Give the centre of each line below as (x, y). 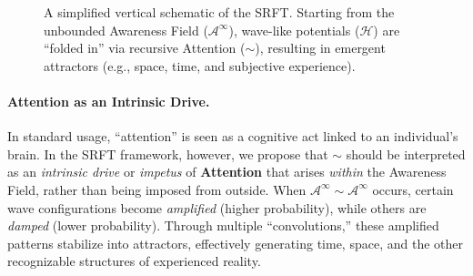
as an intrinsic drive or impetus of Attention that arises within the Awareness (227, 172)
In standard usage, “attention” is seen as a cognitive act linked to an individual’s (233, 136)
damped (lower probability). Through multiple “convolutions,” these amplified (223, 225)
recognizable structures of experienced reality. (134, 261)
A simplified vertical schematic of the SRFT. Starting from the (219, 12)
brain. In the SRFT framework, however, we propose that (168, 153)
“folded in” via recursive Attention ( (145, 48)
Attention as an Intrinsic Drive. (109, 101)
